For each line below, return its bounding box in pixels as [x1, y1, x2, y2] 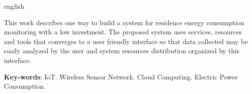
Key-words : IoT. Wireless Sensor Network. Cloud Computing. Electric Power [4, 71, 238, 81]
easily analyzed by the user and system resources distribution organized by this [4, 46, 239, 56]
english [4, 1, 25, 11]
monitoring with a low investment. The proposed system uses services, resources [4, 27, 242, 37]
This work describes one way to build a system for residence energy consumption [4, 17, 244, 27]
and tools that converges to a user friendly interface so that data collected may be [4, 36, 248, 46]
